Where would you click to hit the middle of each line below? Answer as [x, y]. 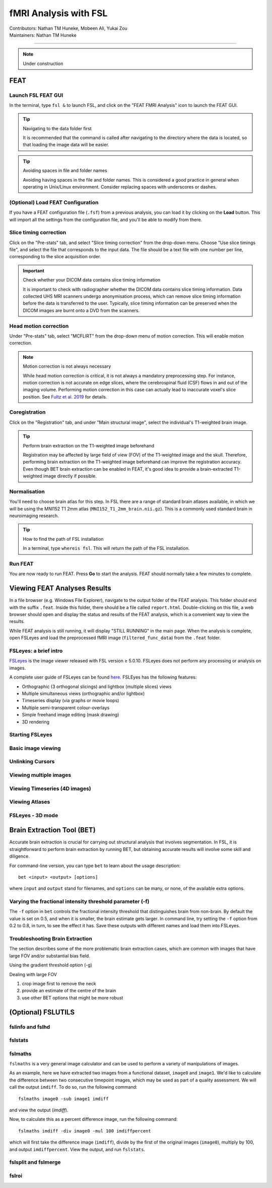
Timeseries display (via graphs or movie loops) [71, 701]
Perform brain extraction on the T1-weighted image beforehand [89, 445]
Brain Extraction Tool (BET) [52, 830]
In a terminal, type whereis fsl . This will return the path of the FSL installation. [106, 548]
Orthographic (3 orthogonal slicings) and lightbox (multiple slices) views [97, 687]
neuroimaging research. [34, 516]
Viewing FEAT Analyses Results [60, 588]
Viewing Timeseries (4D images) [50, 788]
